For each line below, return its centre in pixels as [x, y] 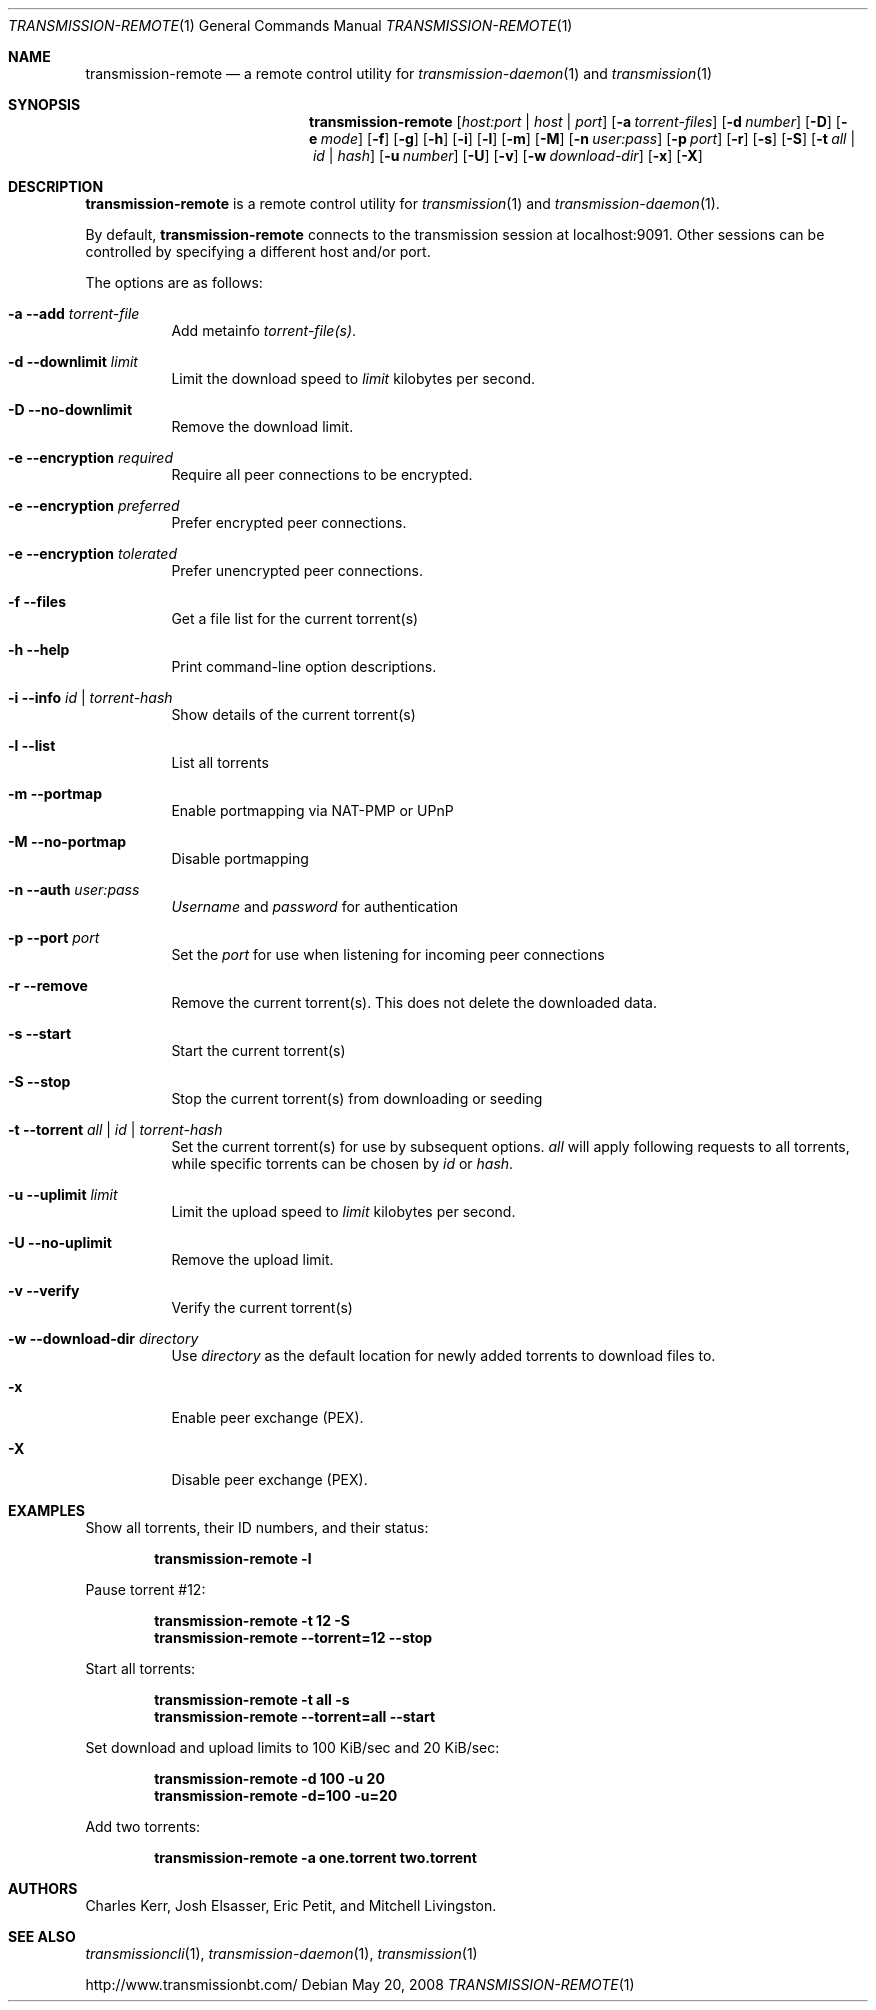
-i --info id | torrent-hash [90, 697]
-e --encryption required [90, 457]
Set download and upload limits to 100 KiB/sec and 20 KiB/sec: [292, 1747]
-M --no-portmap [67, 841]
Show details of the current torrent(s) [293, 714]
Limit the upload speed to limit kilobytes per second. [343, 1211]
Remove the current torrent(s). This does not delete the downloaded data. [414, 1002]
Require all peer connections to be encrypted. [322, 474]
